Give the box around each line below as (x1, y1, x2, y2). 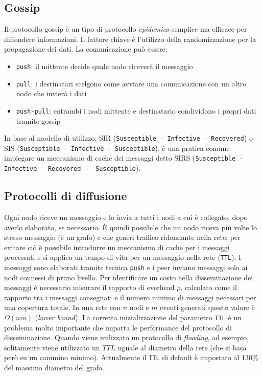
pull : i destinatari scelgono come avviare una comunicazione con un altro (16, 78, 247, 89)
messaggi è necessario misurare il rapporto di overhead (4, 282, 175, 293)
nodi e (129, 302, 149, 313)
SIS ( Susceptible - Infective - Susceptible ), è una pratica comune (4, 142, 230, 153)
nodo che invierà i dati (16, 88, 87, 99)
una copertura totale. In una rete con (4, 302, 121, 313)
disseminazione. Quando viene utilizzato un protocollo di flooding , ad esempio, (4, 332, 249, 343)
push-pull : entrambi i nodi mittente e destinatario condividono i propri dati (16, 105, 256, 116)
